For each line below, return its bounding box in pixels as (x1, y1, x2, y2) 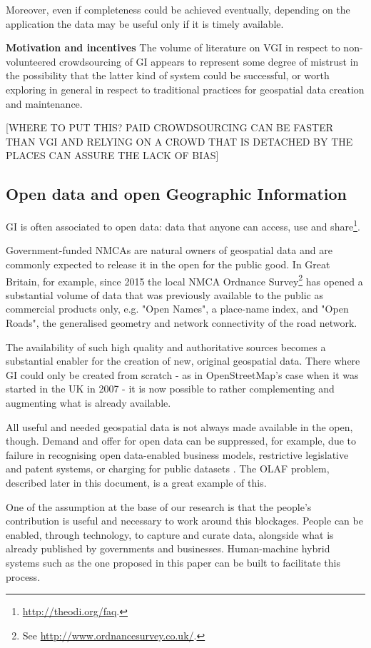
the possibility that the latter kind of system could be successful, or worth (6, 68, 330, 83)
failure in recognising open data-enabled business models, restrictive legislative (6, 447, 349, 462)
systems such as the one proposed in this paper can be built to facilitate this (6, 555, 340, 569)
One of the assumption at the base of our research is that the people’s (6, 499, 312, 514)
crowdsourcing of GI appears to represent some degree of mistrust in (59, 54, 359, 69)
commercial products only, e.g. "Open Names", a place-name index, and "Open (6, 301, 349, 316)
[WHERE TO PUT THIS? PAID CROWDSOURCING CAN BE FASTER (6, 120, 333, 135)
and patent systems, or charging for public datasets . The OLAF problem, (6, 461, 330, 476)
